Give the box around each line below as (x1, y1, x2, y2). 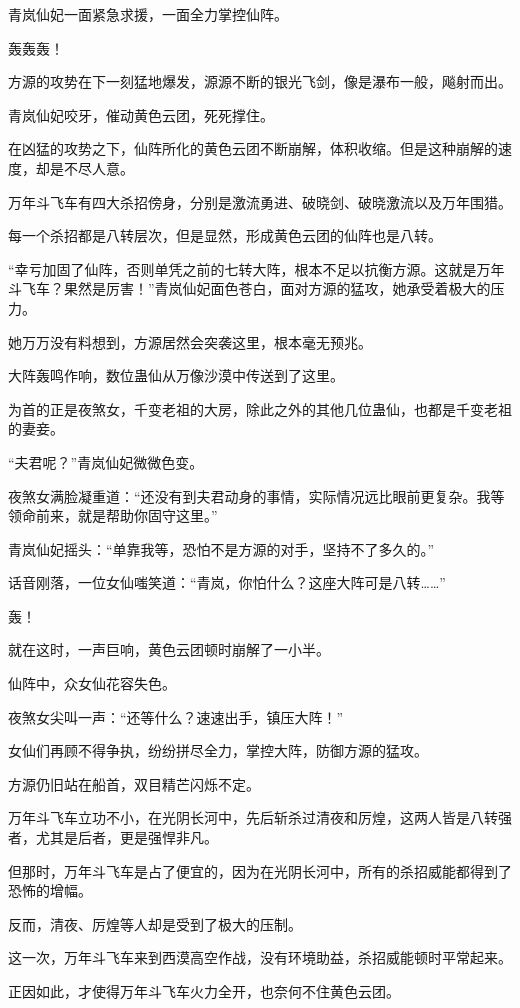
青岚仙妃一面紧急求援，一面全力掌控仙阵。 (8, 4, 288, 24)
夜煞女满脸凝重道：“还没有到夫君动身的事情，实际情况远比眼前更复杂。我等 (8, 485, 505, 506)
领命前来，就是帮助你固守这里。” (8, 505, 218, 526)
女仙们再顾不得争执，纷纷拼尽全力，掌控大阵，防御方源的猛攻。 (8, 740, 428, 761)
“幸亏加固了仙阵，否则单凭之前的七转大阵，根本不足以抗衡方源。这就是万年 (8, 258, 505, 279)
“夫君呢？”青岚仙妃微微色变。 (8, 451, 204, 472)
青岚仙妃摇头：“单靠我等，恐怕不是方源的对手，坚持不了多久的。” (8, 538, 435, 559)
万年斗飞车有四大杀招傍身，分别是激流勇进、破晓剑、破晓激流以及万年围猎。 (8, 191, 512, 212)
